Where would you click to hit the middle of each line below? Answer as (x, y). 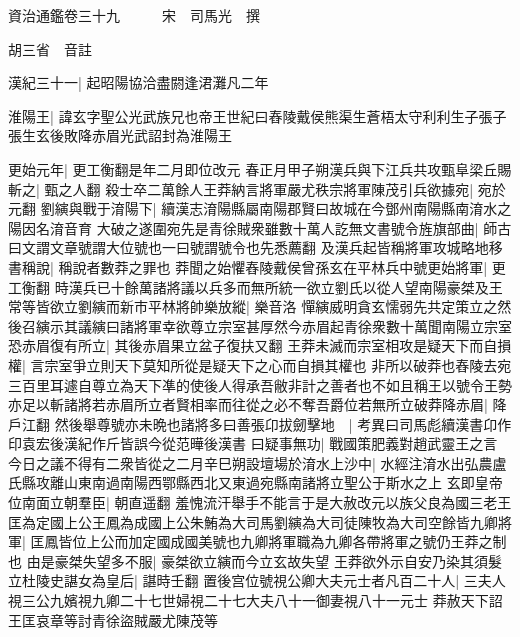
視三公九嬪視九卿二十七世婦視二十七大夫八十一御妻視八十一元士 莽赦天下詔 (255, 600)
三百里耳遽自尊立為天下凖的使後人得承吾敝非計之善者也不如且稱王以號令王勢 (260, 384)
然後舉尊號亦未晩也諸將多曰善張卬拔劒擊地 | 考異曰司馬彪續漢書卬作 (283, 423)
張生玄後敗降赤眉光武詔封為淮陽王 (120, 135)
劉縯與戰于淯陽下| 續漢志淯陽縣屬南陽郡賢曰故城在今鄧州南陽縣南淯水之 (276, 208)
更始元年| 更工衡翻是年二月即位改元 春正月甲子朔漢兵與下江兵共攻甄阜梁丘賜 (260, 168)
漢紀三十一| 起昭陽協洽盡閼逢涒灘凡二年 (138, 82)
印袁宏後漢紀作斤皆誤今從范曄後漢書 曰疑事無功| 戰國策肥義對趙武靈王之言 (253, 443)
